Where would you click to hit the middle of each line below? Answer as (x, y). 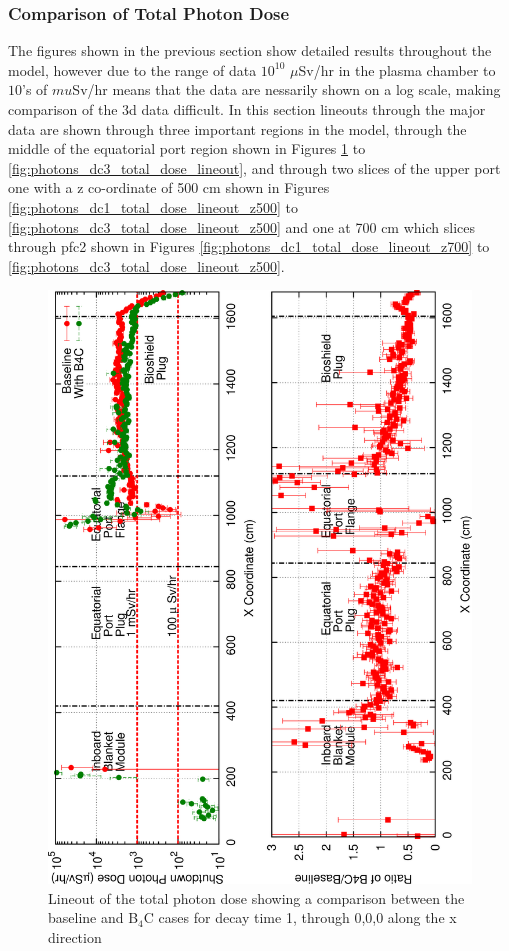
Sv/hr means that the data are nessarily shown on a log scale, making (286, 89)
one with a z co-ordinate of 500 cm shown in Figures (169, 187)
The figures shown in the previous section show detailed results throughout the (250, 50)
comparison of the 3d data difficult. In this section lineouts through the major (247, 109)
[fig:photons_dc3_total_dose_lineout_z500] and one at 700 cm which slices (241, 226)
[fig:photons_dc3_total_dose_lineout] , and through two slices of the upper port (254, 167)
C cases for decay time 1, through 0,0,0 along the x (300, 917)
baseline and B (93, 917)
